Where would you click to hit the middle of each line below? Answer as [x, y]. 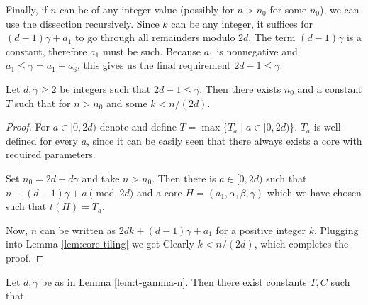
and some [127, 102]
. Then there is [184, 178]
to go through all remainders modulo [155, 37]
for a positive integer [261, 229]
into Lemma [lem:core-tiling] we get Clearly [100, 244]
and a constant [330, 88]
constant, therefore [46, 51]
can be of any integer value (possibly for [147, 9]
